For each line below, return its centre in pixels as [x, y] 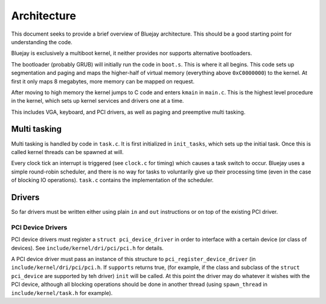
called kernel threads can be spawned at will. [67, 152]
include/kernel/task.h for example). [62, 293]
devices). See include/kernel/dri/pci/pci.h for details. [88, 248]
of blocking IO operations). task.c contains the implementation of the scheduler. [112, 180]
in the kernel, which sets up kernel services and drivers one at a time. [97, 101]
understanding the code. [42, 42]
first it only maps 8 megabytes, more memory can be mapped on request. [103, 81]
